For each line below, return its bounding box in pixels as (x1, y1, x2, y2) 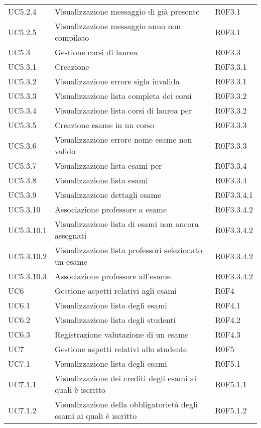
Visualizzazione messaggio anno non (54, 20, 181, 32)
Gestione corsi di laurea (54, 46, 138, 58)
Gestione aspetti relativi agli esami (54, 285, 177, 296)
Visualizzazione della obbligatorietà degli (54, 398, 198, 410)
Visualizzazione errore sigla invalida (54, 75, 180, 87)
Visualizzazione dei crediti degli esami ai (54, 372, 197, 384)
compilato (54, 32, 89, 43)
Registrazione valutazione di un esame (54, 329, 189, 340)
